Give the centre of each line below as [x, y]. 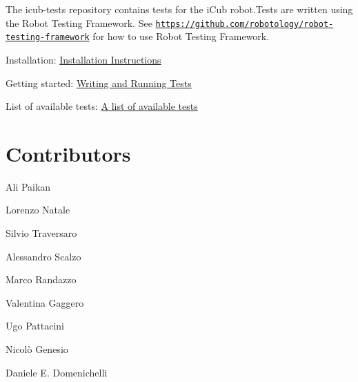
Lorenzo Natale [38, 210]
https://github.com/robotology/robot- [245, 24]
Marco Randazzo [41, 279]
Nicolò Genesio [37, 348]
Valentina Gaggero [45, 302]
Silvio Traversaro [41, 233]
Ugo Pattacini [35, 326]
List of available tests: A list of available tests [102, 106]
